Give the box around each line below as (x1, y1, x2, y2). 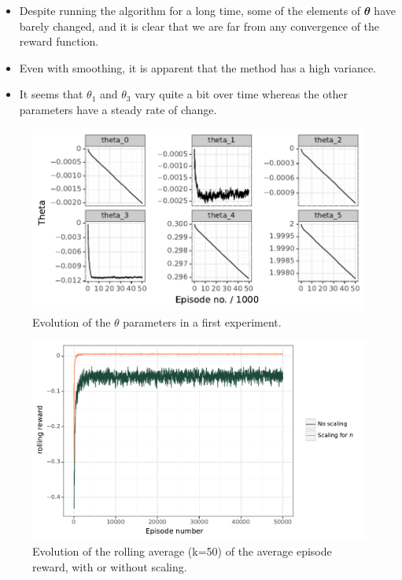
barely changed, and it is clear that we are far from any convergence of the (19, 17, 380, 34)
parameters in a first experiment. (123, 313, 282, 330)
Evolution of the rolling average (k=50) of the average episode (32, 542, 332, 559)
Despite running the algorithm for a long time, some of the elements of (19, 2, 361, 18)
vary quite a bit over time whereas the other (135, 86, 349, 102)
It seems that (19, 86, 83, 102)
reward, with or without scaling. (32, 558, 187, 574)
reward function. (19, 33, 99, 50)
